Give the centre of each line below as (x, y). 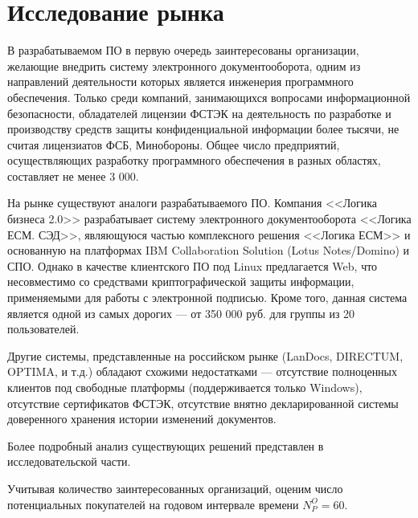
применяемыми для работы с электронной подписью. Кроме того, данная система (207, 298)
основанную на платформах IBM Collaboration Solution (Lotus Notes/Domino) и (209, 250)
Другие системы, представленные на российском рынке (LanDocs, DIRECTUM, (205, 355)
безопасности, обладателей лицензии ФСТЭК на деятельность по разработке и (199, 113)
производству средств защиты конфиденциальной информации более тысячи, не (203, 129)
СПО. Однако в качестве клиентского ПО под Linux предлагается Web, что (193, 265)
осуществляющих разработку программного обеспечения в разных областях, (194, 160)
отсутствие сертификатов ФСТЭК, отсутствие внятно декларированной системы (203, 403)
